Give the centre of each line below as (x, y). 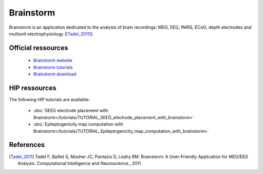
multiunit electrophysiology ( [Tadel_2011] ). (51, 34)
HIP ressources (33, 88)
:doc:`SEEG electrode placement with (71, 111)
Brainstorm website (53, 60)
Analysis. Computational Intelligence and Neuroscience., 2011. (80, 163)
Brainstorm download (55, 74)
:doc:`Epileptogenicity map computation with (78, 124)
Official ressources (38, 48)
